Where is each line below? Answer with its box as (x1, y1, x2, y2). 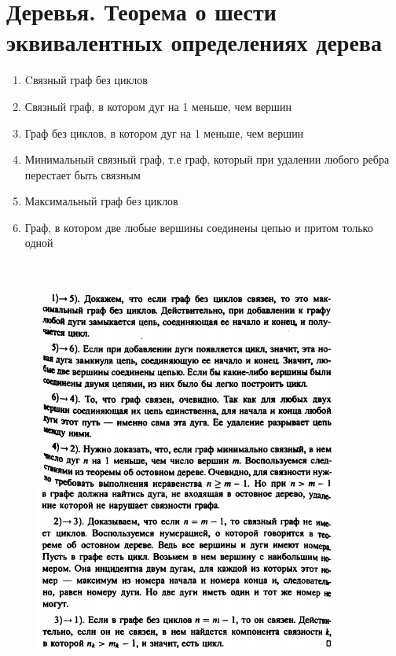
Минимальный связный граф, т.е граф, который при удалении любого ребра (24, 151, 390, 168)
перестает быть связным (24, 166, 141, 182)
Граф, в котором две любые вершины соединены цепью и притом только (24, 219, 373, 235)
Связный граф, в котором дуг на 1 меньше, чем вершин (24, 98, 291, 114)
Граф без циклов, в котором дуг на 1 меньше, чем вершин (24, 124, 304, 141)
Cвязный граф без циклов (24, 72, 148, 88)
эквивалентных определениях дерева (6, 26, 382, 58)
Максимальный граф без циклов (24, 193, 178, 209)
